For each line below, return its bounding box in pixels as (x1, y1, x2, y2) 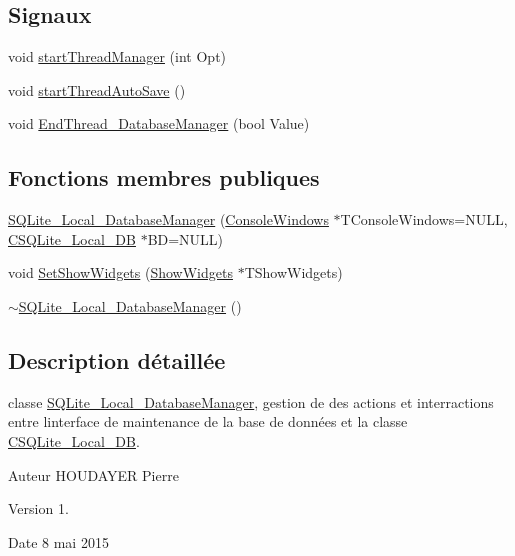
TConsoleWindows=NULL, (340, 209, 508, 230)
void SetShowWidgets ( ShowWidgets (8, 262, 233, 283)
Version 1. (8, 498, 69, 519)
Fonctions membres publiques (8, 162, 320, 193)
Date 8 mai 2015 (8, 531, 109, 552)
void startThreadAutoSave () (8, 79, 186, 100)
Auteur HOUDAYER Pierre (8, 464, 179, 485)
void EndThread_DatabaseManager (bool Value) (8, 113, 310, 134)
